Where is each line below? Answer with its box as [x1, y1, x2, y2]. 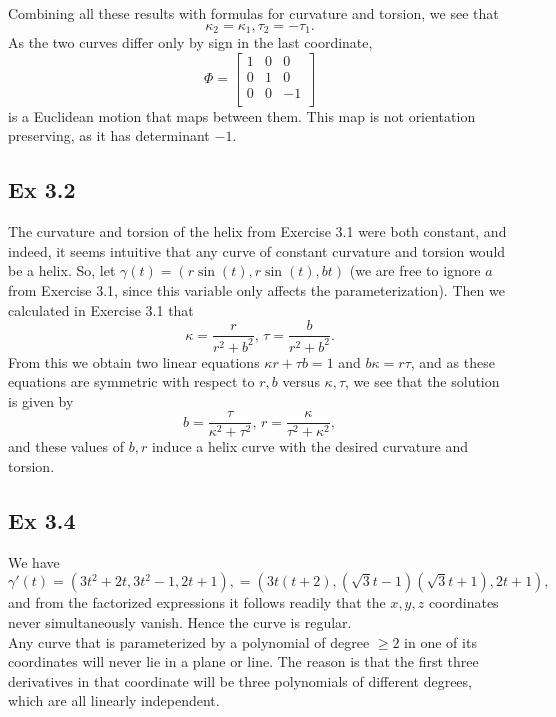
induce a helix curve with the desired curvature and [151, 436, 468, 457]
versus [282, 371, 320, 392]
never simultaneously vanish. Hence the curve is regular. [8, 611, 352, 632]
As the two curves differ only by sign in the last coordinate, [8, 32, 373, 53]
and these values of [8, 436, 125, 457]
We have [8, 551, 60, 572]
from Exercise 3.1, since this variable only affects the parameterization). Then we [8, 279, 505, 300]
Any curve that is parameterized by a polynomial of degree [8, 631, 370, 652]
